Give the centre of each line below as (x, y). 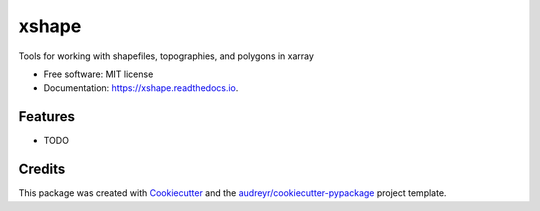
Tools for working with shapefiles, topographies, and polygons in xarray (166, 56)
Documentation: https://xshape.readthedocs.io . (141, 88)
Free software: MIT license (98, 74)
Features (46, 116)
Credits (42, 169)
